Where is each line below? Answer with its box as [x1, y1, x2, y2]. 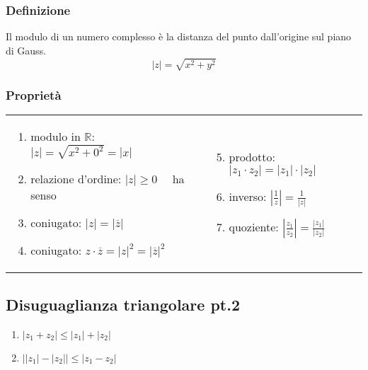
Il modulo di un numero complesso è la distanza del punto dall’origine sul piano [6, 29, 352, 44]
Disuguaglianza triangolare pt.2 [6, 293, 240, 315]
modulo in [30, 127, 81, 144]
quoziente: [229, 218, 279, 235]
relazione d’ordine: [30, 170, 122, 187]
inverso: [229, 187, 267, 204]
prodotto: [229, 148, 275, 165]
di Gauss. [6, 42, 47, 57]
